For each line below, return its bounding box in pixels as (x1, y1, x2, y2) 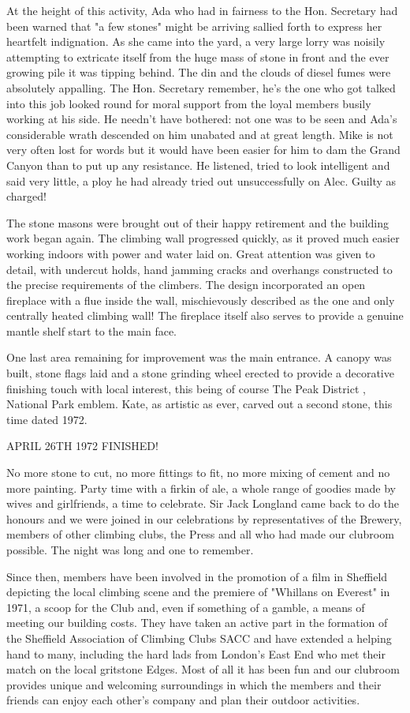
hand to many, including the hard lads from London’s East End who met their (6, 645, 386, 662)
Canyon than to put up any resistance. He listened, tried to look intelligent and (6, 156, 390, 173)
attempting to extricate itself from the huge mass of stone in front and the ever (6, 48, 389, 65)
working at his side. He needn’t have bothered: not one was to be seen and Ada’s (6, 111, 397, 127)
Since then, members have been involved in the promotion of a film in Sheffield (6, 568, 388, 584)
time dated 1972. (6, 411, 88, 427)
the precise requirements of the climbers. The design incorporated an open (6, 276, 366, 293)
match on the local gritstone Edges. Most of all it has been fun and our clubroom (6, 661, 400, 677)
